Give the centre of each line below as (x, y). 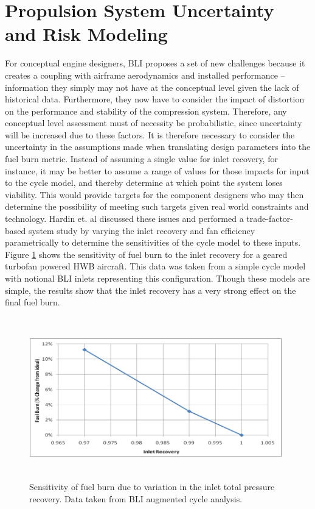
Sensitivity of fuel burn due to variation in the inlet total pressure (152, 486)
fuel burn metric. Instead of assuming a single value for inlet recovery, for (141, 159)
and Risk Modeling (86, 34)
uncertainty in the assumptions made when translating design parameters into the (158, 147)
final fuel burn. (33, 302)
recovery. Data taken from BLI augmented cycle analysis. (136, 498)
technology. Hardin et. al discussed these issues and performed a (124, 219)
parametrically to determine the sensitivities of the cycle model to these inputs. (153, 242)
